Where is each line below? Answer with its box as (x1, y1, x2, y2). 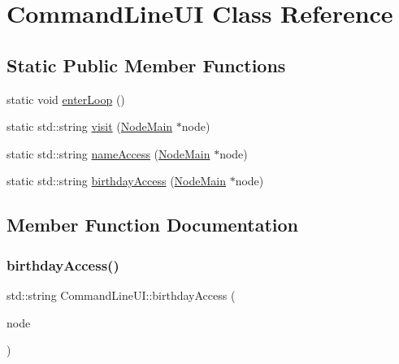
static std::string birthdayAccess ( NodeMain (7, 172, 226, 189)
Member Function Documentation (7, 212, 299, 237)
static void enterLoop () (7, 90, 125, 107)
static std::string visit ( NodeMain (7, 118, 173, 135)
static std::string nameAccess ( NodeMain (7, 145, 210, 162)
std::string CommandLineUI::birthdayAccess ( (7, 286, 236, 303)
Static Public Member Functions (7, 52, 286, 77)
